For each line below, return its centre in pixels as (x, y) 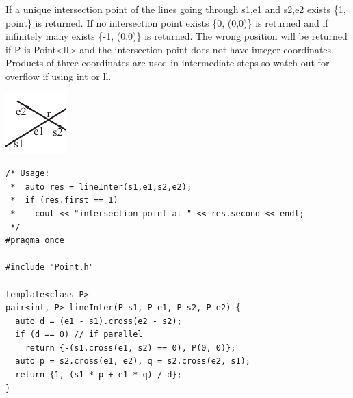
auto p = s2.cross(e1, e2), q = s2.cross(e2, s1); (133, 361)
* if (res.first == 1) (64, 200)
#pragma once (35, 241)
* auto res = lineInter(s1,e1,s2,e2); (101, 187)
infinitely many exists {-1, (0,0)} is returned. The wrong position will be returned (176, 36)
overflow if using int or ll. (58, 76)
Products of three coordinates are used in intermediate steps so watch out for (168, 63)
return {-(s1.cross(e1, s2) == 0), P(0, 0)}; (130, 348)
